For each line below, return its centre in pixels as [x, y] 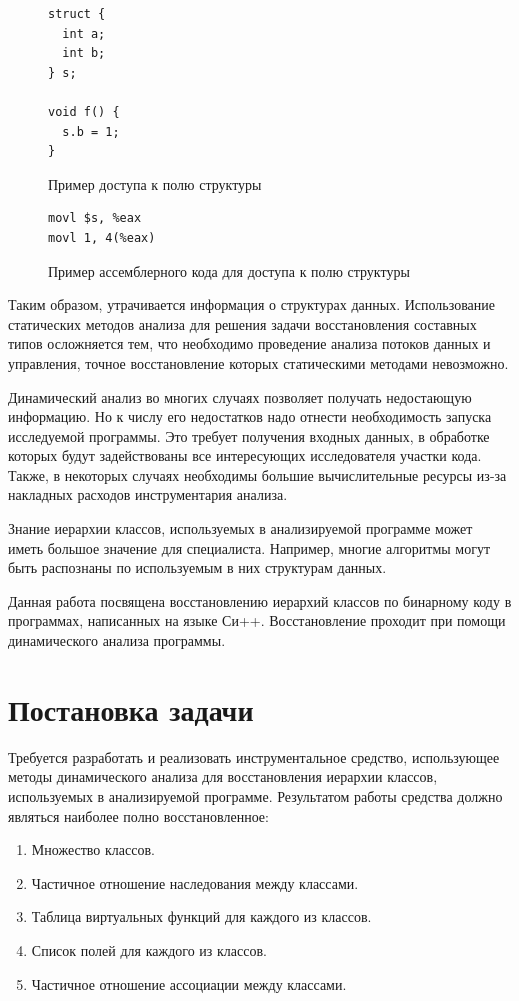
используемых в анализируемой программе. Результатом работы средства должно [255, 795]
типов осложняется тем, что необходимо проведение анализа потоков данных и [249, 343]
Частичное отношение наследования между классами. [195, 882]
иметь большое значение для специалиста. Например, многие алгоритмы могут [249, 547]
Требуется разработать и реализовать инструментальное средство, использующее [254, 756]
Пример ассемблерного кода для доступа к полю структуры [229, 270]
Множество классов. [93, 849]
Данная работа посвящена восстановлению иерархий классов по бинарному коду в [260, 600]
